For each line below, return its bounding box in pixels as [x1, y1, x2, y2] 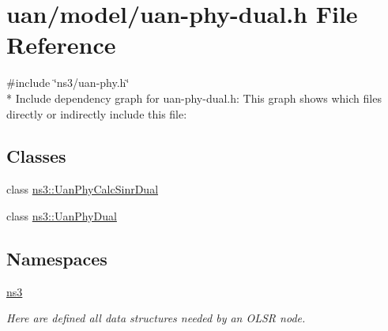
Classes [6, 144, 66, 168]
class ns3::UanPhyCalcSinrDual [6, 181, 159, 197]
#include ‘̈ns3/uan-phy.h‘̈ [6, 74, 130, 91]
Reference [6, 28, 116, 61]
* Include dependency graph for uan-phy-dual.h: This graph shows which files [6, 89, 382, 106]
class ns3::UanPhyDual [6, 207, 117, 224]
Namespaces [6, 246, 107, 270]
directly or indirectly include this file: [6, 105, 187, 122]
